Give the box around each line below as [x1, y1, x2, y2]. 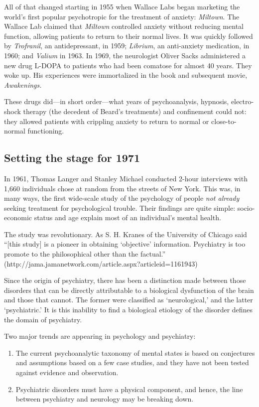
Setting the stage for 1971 [4, 150, 140, 165]
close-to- [211, 116, 237, 126]
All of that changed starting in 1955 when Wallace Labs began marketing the [4, 1, 240, 11]
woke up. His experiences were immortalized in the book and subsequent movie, [4, 70, 248, 80]
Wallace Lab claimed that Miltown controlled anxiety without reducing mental [4, 21, 244, 31]
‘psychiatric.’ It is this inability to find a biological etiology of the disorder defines [4, 304, 253, 315]
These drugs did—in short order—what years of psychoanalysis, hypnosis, [4, 96, 229, 107]
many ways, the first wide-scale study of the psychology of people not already [4, 193, 240, 203]
